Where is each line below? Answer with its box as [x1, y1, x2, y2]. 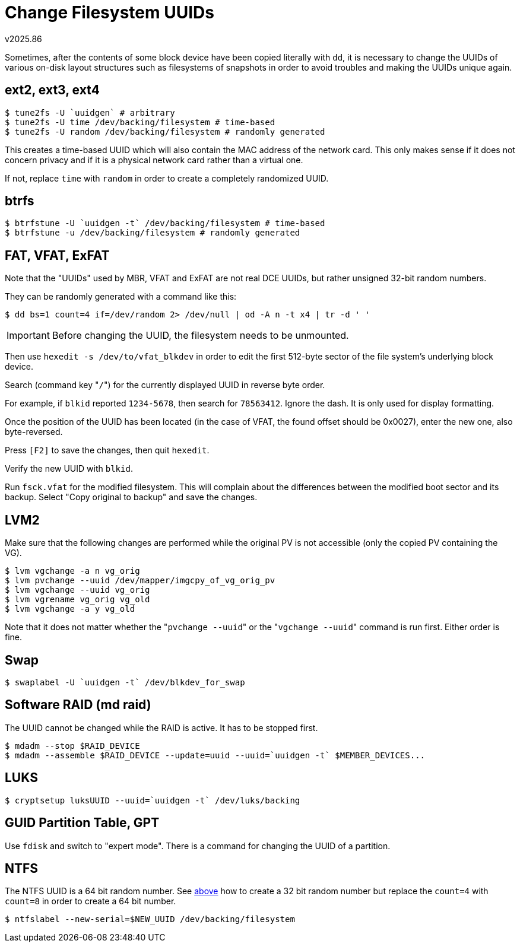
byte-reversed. [5, 427, 63, 437]
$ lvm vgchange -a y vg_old [5, 604, 135, 614]
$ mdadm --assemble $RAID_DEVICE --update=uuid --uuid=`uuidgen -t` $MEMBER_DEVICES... [5, 750, 426, 760]
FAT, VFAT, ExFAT [5, 247, 110, 263]
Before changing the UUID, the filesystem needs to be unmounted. [52, 329, 349, 342]
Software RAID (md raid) [5, 697, 151, 713]
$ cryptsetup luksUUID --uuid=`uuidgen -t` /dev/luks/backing [5, 795, 300, 805]
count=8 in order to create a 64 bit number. [5, 896, 176, 907]
